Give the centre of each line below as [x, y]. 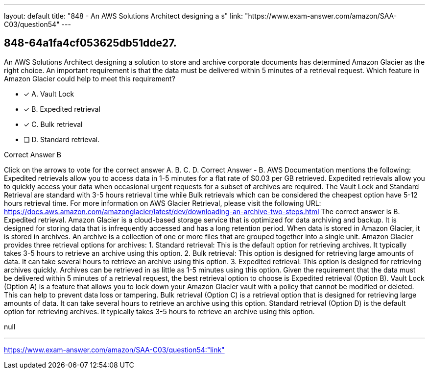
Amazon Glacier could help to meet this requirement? [90, 78]
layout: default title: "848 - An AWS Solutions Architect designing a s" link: [124, 16]
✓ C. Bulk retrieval [53, 124]
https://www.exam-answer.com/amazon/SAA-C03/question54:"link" [114, 349]
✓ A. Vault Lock [49, 94]
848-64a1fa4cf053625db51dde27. [90, 43]
